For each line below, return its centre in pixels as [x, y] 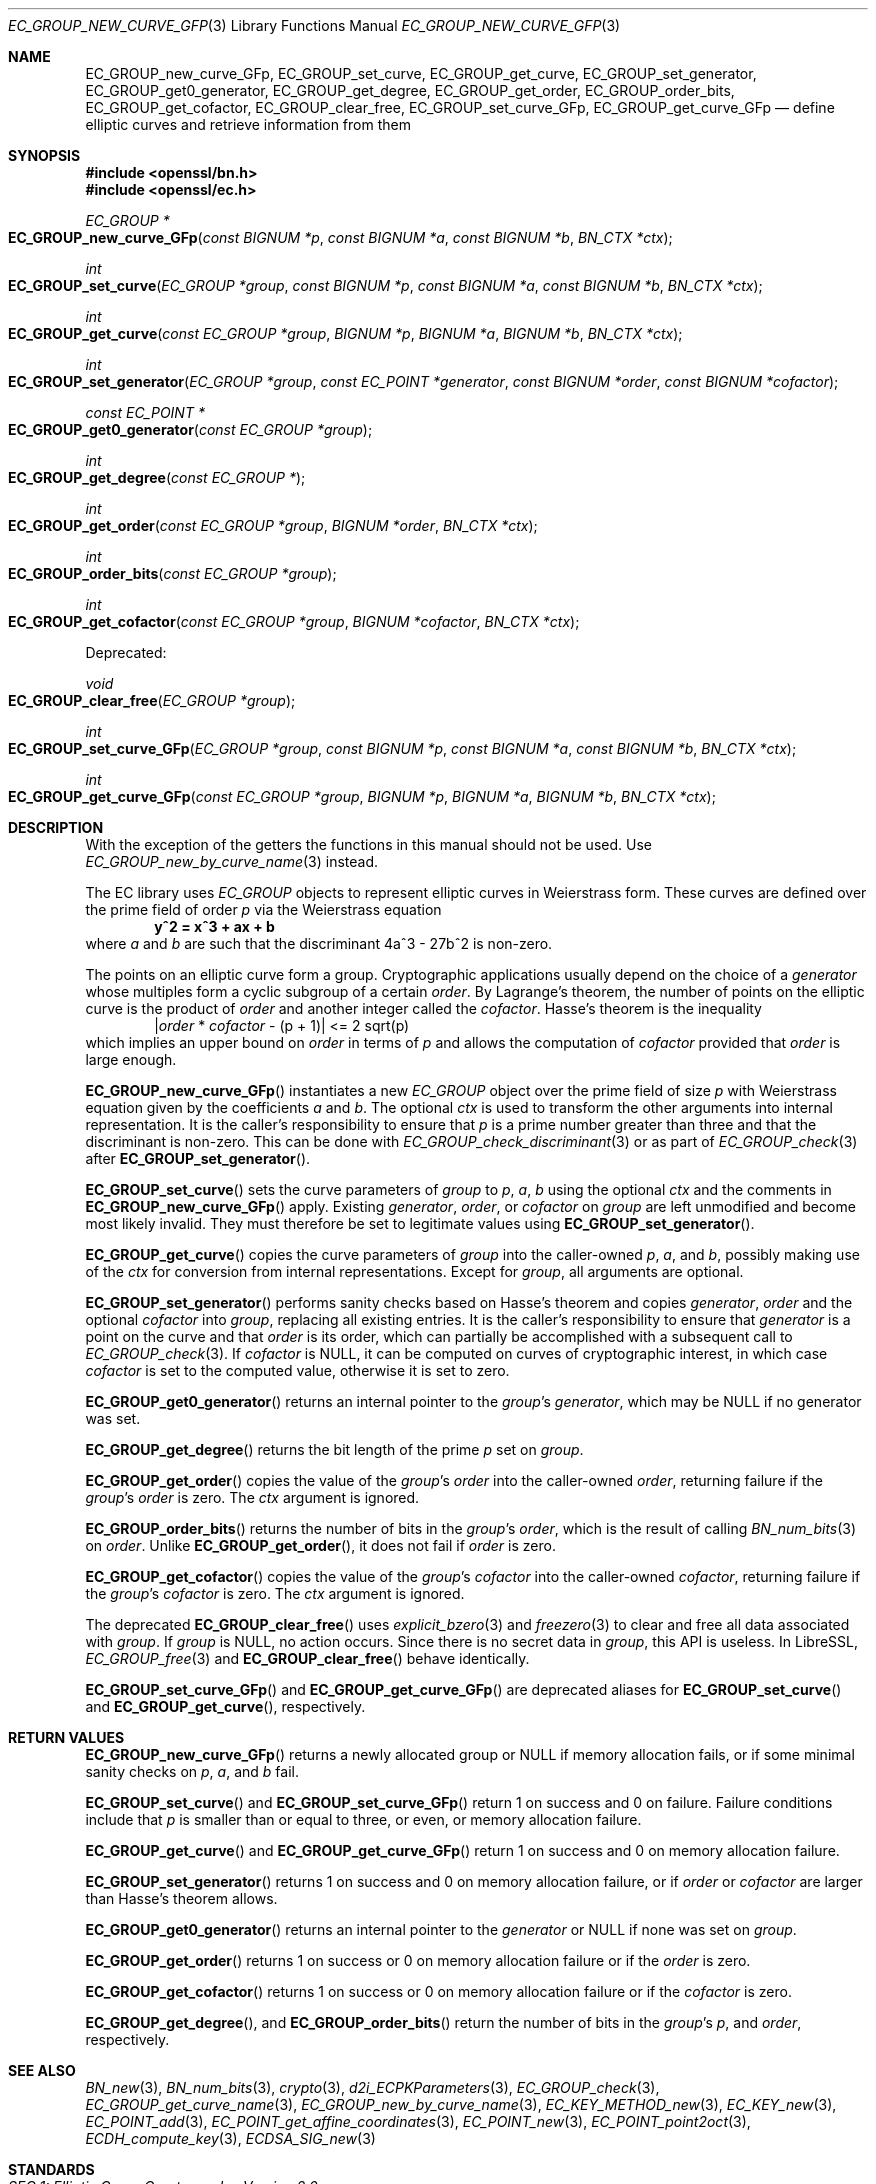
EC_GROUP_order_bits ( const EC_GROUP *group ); [172, 573]
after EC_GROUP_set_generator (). [198, 1158]
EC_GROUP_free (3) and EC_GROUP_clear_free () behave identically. [307, 1658]
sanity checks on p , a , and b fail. [192, 1771]
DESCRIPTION [56, 827]
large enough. [131, 1059]
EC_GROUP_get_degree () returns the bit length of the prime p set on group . [334, 1449]
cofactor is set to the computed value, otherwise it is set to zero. [297, 1370]
